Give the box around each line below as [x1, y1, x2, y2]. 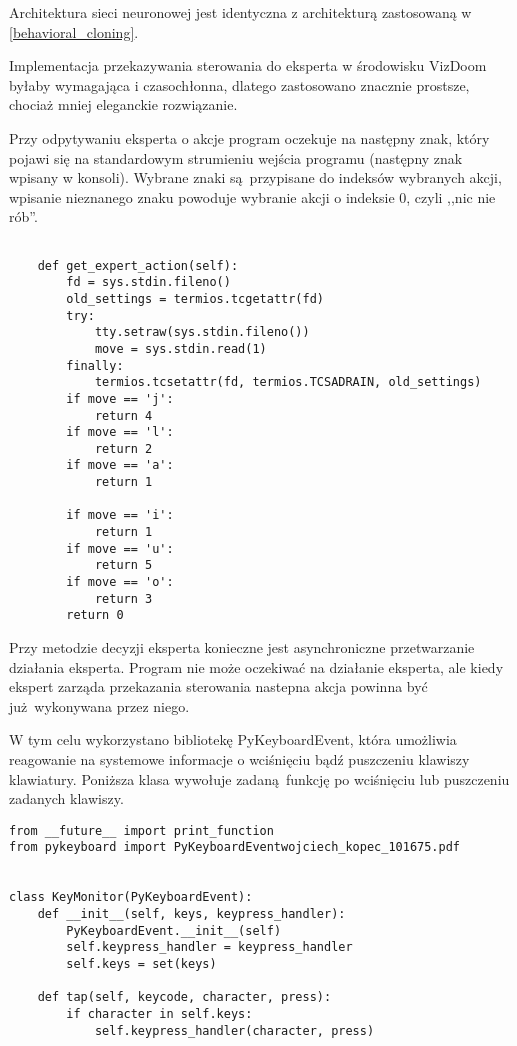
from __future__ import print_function [9, 823, 274, 838]
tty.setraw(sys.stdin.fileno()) [94, 325, 310, 340]
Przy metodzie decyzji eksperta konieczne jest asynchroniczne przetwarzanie [9, 637, 475, 658]
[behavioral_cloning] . [9, 21, 139, 42]
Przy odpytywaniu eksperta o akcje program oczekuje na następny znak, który [9, 127, 490, 148]
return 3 [94, 591, 153, 606]
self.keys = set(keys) [66, 957, 217, 972]
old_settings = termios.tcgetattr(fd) [66, 291, 324, 306]
